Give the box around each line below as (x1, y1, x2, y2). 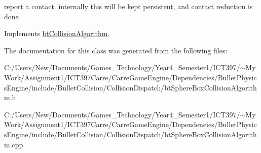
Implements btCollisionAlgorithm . (4, 28, 110, 39)
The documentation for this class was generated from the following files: (4, 45, 228, 55)
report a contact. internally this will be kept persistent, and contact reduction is (4, 1, 253, 11)
